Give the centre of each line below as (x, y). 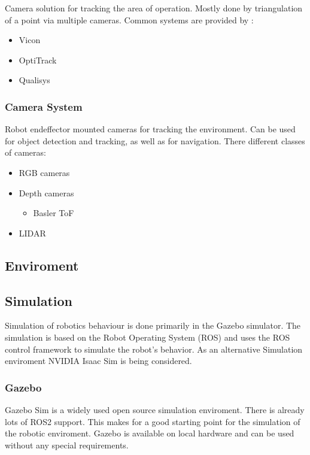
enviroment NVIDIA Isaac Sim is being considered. (98, 361)
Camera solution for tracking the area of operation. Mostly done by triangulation (154, 8)
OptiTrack (38, 60)
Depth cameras (46, 192)
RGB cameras (44, 172)
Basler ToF (54, 213)
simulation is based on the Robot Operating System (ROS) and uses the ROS (148, 337)
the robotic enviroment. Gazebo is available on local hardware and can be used (150, 433)
